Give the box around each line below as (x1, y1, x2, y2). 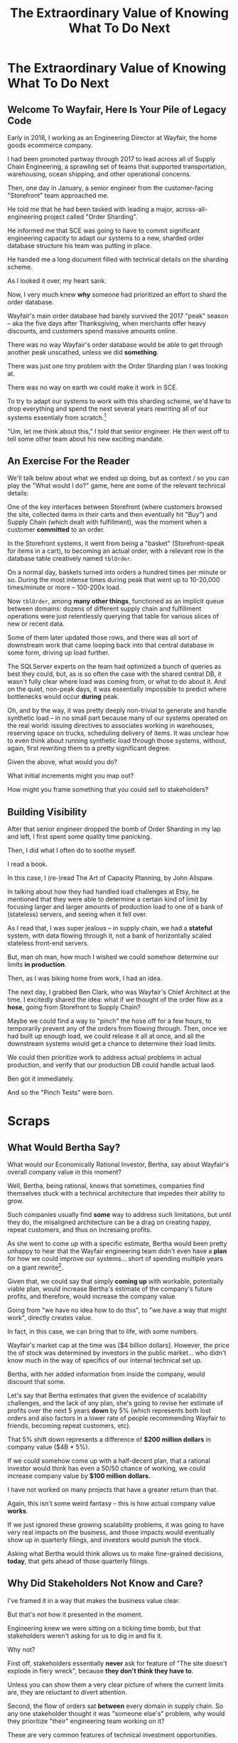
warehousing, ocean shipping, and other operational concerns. (7, 170, 192, 178)
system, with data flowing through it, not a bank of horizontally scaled (7, 931, 212, 940)
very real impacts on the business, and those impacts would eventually (7, 1528, 215, 1536)
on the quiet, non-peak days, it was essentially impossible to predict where (7, 685, 227, 694)
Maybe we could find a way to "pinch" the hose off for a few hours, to (7, 1017, 212, 1025)
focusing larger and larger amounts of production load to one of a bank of (7, 903, 224, 911)
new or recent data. (7, 620, 65, 628)
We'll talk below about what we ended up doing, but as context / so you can (7, 474, 229, 483)
